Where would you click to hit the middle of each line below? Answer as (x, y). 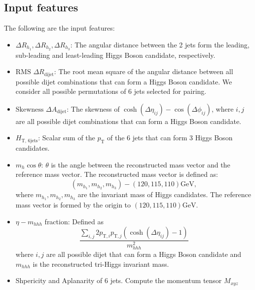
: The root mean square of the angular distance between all (144, 71)
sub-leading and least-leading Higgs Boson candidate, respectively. (115, 55)
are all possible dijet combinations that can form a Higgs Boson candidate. (128, 121)
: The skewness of (93, 108)
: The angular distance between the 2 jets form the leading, (160, 44)
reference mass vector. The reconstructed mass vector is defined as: (117, 174)
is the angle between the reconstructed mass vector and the (141, 164)
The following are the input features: (59, 28)
